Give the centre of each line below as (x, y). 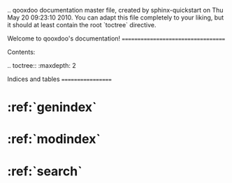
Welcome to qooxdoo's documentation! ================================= (116, 38)
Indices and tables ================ (59, 79)
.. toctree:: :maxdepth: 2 (42, 65)
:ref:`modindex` (54, 139)
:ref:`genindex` (52, 107)
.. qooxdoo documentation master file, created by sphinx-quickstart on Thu (115, 10)
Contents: (21, 52)
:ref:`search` (45, 171)
